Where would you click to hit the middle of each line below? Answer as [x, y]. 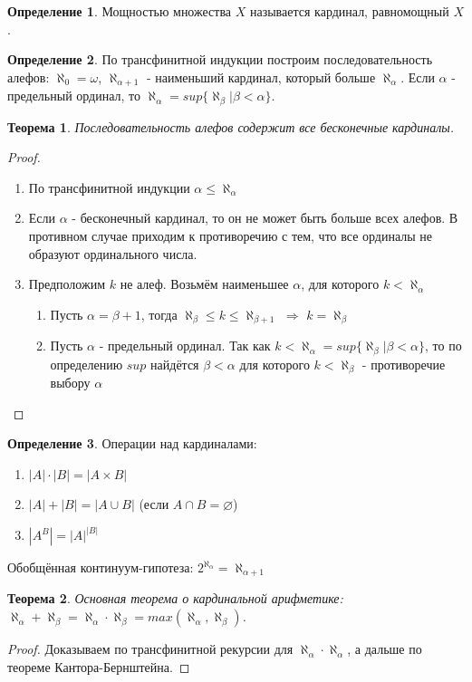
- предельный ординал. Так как [185, 346]
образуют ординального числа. [113, 253]
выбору [70, 383]
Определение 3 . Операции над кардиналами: [132, 443]
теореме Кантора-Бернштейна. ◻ [99, 666]
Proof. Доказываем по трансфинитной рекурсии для [150, 649]
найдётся [175, 364]
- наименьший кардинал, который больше [261, 77]
